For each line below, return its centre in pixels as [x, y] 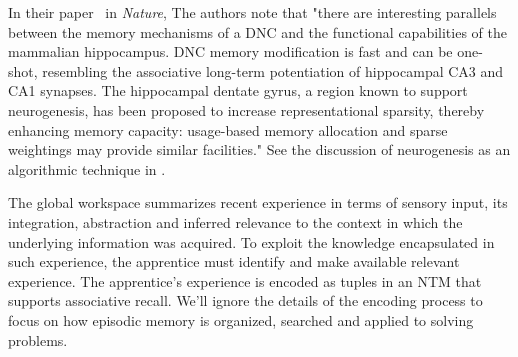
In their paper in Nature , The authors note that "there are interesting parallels [252, 12]
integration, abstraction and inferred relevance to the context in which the [235, 221]
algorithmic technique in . [87, 168]
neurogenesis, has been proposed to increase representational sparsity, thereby [246, 109]
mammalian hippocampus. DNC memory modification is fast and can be [230, 51]
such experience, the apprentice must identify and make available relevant [234, 261]
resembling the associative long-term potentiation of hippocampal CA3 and [273, 70]
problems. [38, 339]
